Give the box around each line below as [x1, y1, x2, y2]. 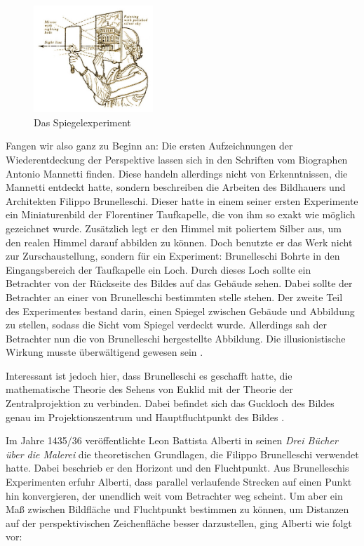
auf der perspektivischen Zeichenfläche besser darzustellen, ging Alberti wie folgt [6, 515, 352, 530]
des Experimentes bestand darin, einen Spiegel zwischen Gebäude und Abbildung [6, 303, 355, 318]
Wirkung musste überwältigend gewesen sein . [6, 345, 203, 359]
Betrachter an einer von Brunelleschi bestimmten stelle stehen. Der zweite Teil [6, 289, 343, 304]
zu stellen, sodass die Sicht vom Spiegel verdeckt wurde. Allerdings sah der [6, 317, 327, 332]
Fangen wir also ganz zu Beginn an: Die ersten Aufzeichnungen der [6, 138, 293, 153]
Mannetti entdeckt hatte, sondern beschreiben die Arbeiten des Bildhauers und [6, 180, 346, 194]
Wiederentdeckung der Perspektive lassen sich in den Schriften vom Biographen [6, 152, 348, 166]
